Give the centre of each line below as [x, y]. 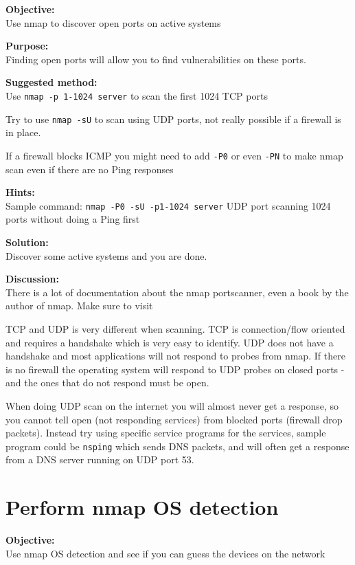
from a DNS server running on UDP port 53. [100, 459]
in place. [23, 132]
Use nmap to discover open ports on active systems [113, 22]
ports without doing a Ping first [73, 219]
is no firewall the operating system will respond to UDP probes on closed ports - [175, 369]
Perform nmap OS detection [142, 507]
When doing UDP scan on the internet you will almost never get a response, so [172, 405]
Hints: [20, 192]
